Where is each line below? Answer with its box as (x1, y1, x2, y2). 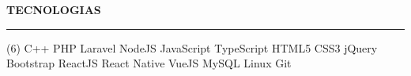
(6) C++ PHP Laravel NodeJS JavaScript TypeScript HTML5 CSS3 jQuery (6, 39, 378, 56)
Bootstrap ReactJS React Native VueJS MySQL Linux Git (6, 55, 292, 71)
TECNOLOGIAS (6, 2, 101, 17)
